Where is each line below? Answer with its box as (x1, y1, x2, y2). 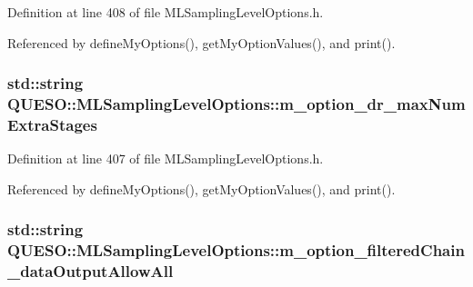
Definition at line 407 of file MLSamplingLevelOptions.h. (7, 149, 324, 168)
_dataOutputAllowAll (7, 260, 174, 282)
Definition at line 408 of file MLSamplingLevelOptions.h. (7, 3, 324, 21)
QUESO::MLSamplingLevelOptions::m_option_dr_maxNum (7, 93, 466, 115)
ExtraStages (7, 113, 97, 135)
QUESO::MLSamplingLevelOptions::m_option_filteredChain (7, 239, 465, 262)
